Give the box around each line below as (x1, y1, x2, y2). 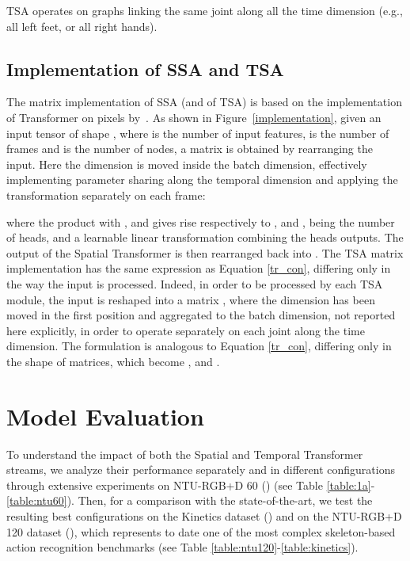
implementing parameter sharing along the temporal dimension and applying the (6, 171, 398, 188)
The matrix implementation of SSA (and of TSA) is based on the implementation (6, 93, 402, 110)
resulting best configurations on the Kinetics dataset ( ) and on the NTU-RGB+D (6, 507, 402, 524)
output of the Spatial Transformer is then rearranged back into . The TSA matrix (6, 244, 404, 261)
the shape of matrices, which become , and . (6, 353, 220, 369)
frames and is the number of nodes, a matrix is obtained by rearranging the (6, 140, 373, 157)
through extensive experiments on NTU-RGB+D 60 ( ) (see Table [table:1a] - (6, 476, 375, 493)
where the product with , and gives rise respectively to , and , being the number (6, 213, 395, 230)
